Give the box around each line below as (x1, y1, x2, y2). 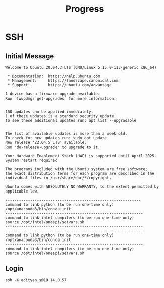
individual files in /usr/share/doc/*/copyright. (5, 175, 112, 180)
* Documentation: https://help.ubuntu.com (7, 74, 100, 79)
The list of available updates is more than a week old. (5, 131, 128, 136)
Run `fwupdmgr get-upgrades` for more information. (5, 96, 116, 101)
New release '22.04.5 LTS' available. (5, 140, 87, 145)
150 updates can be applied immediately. (5, 109, 94, 114)
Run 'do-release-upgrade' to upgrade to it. (5, 145, 100, 150)
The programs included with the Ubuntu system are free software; (5, 167, 148, 172)
